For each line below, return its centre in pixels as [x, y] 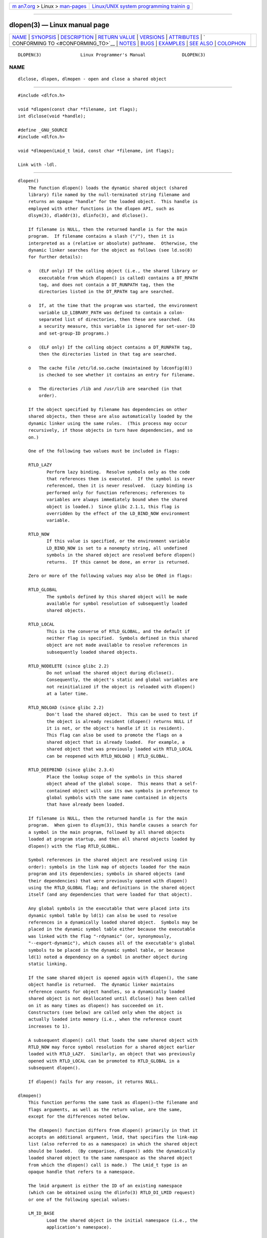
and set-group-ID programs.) [74, 333]
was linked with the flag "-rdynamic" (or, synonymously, [100, 936]
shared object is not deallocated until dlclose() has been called [111, 999]
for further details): [56, 257]
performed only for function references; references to [115, 492]
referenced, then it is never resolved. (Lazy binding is [119, 486]
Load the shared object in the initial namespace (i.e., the [122, 1220]
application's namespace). [79, 1227]
